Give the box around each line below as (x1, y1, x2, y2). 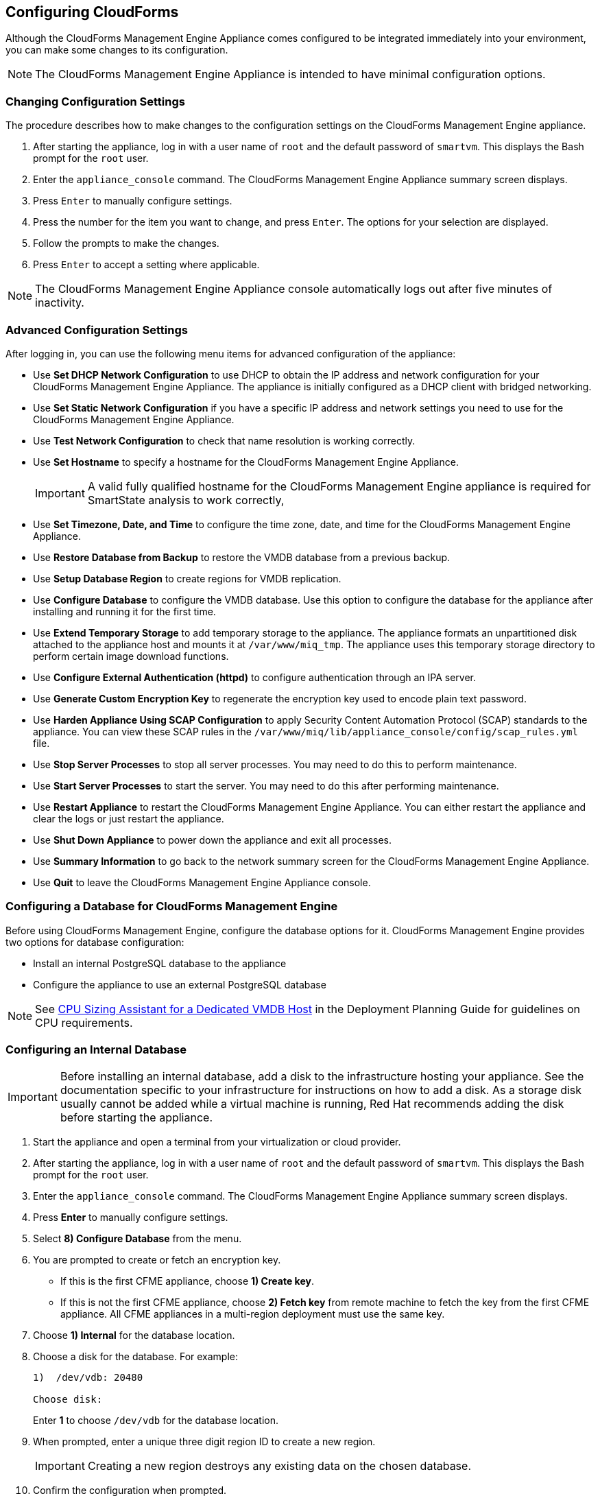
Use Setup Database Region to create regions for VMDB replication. (33, 572, 341, 584)
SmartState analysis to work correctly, (87, 492, 285, 507)
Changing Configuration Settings (5, 94, 185, 108)
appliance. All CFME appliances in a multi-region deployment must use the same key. (60, 1308, 445, 1320)
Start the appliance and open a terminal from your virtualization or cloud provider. (33, 1136, 401, 1148)
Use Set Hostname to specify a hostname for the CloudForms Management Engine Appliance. (33, 455, 459, 468)
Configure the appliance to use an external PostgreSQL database (33, 978, 326, 990)
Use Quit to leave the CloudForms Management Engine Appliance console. (33, 876, 371, 888)
